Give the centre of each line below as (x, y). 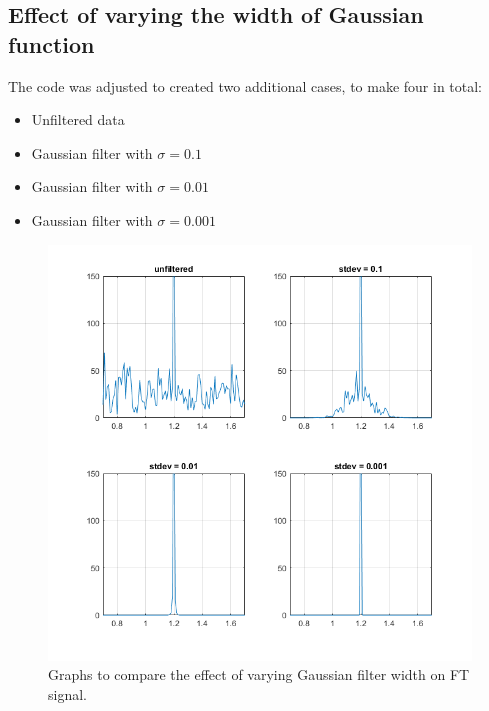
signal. (67, 693)
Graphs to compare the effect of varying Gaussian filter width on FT (259, 674)
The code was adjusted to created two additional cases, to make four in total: (245, 85)
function (51, 43)
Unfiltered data (78, 119)
